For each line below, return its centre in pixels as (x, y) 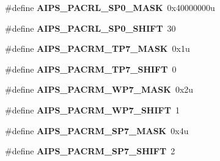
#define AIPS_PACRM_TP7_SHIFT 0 (91, 69)
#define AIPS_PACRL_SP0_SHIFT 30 (90, 28)
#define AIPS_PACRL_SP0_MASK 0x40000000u (110, 7)
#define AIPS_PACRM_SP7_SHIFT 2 (90, 151)
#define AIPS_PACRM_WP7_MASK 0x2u (99, 89)
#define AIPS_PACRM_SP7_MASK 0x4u (97, 130)
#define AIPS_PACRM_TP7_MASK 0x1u (97, 48)
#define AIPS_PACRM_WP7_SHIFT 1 (92, 109)
